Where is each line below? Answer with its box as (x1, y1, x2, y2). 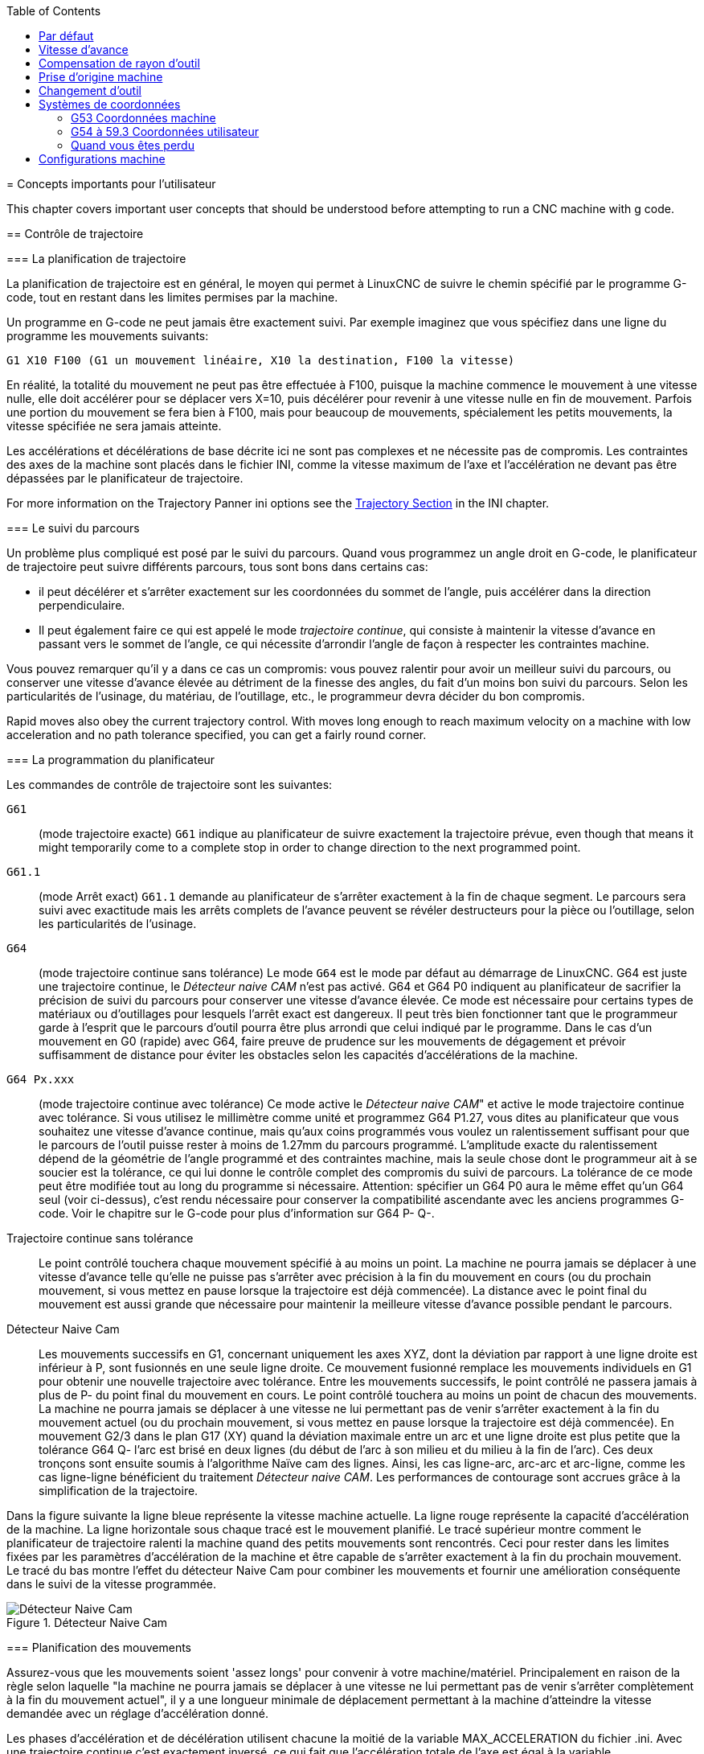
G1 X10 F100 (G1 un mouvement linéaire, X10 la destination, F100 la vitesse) (6, 354, 515, 367)
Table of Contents (6, 4, 101, 18)
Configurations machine (39, 152, 166, 166)
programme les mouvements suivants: (6, 329, 209, 343)
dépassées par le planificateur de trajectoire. (6, 471, 244, 485)
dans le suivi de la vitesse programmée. (6, 1577, 216, 1591)
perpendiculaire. (39, 598, 125, 612)
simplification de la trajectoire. (39, 1484, 199, 1497)
